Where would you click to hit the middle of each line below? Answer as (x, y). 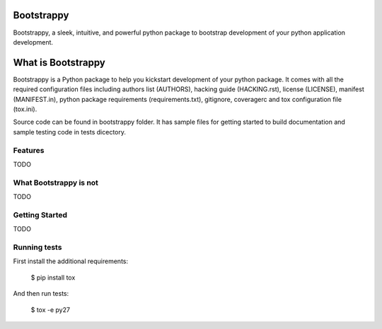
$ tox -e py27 (51, 310)
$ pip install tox (53, 277)
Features (29, 150)
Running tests (37, 247)
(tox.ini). (25, 109)
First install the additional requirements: (71, 261)
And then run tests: (41, 294)
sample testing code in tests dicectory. (70, 132)
